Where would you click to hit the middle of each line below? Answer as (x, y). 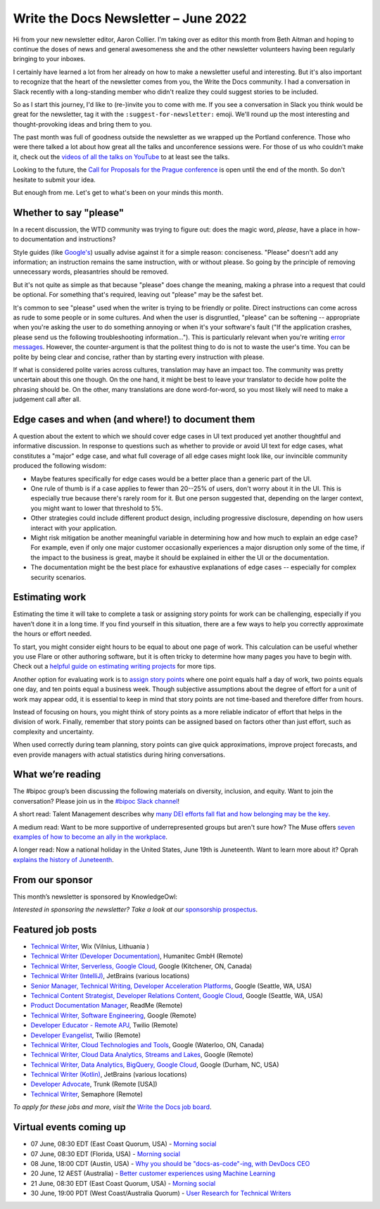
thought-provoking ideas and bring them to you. (83, 124)
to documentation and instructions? (64, 239)
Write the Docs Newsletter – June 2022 (130, 18)
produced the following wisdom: (60, 466)
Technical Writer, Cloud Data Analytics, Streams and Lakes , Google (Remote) (142, 1055)
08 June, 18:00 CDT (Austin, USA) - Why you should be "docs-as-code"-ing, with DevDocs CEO (170, 1163)
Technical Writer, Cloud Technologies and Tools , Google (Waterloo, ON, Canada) (147, 1044)
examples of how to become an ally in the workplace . (90, 837)
